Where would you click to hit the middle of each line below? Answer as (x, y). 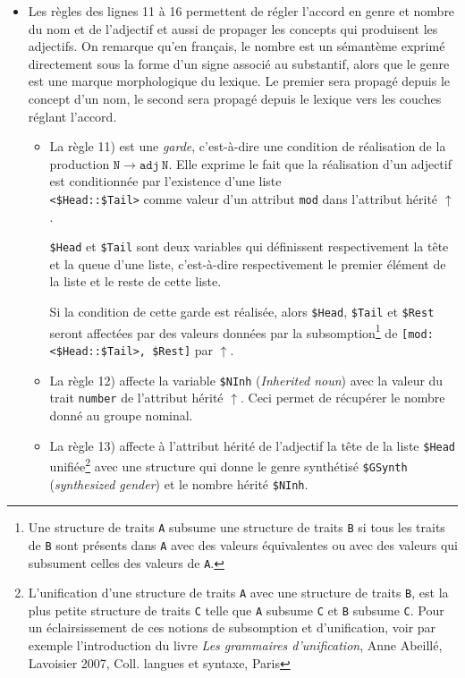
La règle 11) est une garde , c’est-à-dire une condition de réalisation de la (248, 146)
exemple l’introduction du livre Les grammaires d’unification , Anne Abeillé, (235, 645)
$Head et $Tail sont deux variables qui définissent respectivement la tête (249, 246)
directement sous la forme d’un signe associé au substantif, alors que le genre (239, 63)
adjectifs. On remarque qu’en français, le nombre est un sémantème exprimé (237, 46)
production (80, 163)
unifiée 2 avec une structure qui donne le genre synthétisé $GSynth (228, 465)
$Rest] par (183, 350)
